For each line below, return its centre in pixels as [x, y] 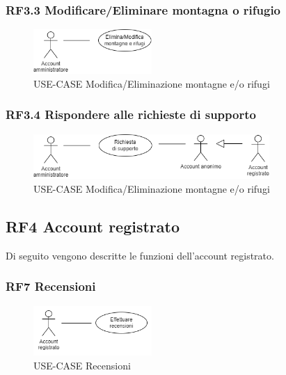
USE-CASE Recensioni [82, 366]
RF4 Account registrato [93, 226]
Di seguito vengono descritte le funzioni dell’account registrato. [140, 255]
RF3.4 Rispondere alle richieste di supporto [131, 114]
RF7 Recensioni [51, 286]
